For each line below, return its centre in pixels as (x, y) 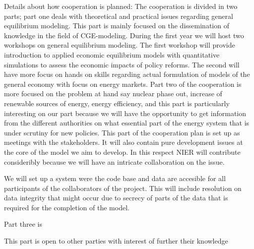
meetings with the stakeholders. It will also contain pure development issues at (124, 142)
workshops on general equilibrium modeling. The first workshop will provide (120, 45)
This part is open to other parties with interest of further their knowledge (116, 241)
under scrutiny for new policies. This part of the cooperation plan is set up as (122, 132)
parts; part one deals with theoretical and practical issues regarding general (119, 16)
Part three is (23, 224)
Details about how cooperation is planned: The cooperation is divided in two (121, 6)
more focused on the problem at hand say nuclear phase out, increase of (113, 93)
